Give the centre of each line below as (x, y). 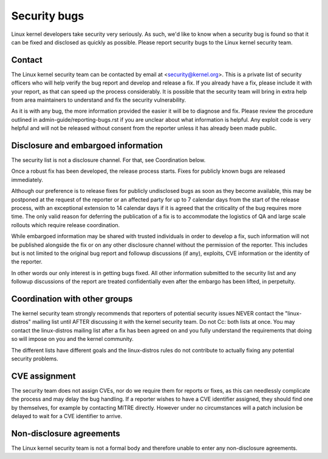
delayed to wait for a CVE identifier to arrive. (67, 416)
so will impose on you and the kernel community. (72, 339)
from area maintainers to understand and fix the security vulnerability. (99, 100)
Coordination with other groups (72, 299)
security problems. (35, 359)
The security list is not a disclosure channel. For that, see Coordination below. (108, 160)
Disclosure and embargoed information (87, 145)
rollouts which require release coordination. (66, 225)
